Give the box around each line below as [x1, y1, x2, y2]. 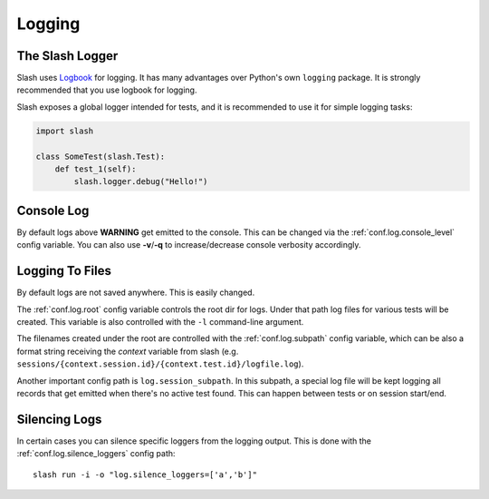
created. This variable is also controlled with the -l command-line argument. [16, 316, 304, 327]
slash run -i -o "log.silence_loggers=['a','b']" [33, 469, 258, 480]
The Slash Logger [16, 48, 119, 64]
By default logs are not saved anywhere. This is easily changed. [16, 287, 255, 298]
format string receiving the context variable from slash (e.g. [16, 346, 239, 357]
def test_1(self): [54, 164, 137, 174]
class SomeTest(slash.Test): [35, 151, 166, 161]
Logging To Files [16, 263, 112, 279]
